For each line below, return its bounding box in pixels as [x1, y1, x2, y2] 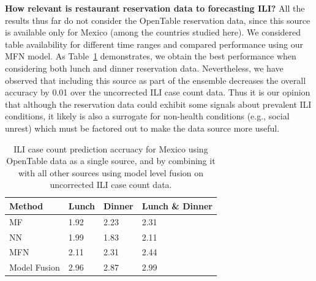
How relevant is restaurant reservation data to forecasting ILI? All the [5, 2, 305, 14]
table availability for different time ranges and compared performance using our [5, 37, 303, 50]
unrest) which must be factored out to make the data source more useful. [5, 121, 280, 134]
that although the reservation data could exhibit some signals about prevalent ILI [5, 97, 312, 110]
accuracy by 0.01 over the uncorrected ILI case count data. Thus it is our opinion [5, 86, 310, 99]
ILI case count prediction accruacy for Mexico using [13, 142, 208, 155]
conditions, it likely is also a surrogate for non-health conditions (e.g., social [5, 110, 290, 122]
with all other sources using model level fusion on [18, 166, 204, 179]
